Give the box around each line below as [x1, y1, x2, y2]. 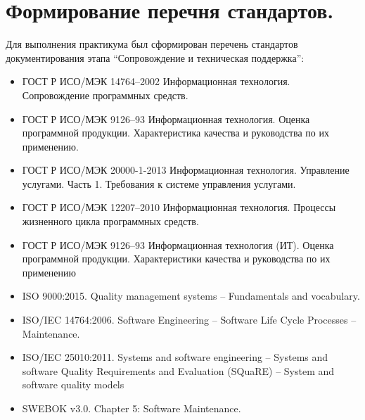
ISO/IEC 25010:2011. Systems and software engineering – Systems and [22, 350, 328, 364]
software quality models [22, 377, 124, 392]
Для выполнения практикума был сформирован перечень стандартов [6, 37, 298, 51]
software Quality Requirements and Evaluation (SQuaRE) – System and [22, 363, 335, 378]
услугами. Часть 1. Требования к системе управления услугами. [22, 176, 296, 191]
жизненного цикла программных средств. [22, 214, 199, 229]
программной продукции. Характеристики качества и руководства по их [22, 251, 331, 266]
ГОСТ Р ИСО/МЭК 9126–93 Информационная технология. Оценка [22, 111, 310, 126]
